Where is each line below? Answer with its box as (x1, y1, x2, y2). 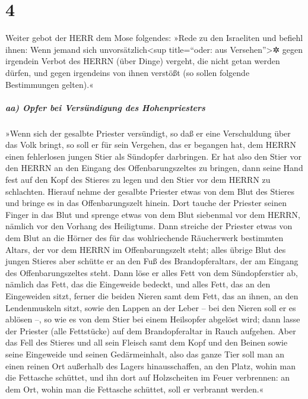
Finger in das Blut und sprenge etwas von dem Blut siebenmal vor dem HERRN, (5, 208, 301, 220)
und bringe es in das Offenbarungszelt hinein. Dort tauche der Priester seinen (5, 197, 287, 209)
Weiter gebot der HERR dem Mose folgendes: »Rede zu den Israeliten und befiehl (5, 31, 303, 44)
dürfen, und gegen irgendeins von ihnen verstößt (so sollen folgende (5, 66, 250, 78)
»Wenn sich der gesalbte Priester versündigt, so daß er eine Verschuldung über (5, 126, 291, 139)
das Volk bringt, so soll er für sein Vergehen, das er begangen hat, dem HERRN (5, 138, 296, 151)
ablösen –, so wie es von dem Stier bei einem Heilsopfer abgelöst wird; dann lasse (5, 313, 300, 325)
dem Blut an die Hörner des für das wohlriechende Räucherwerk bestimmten (5, 232, 284, 243)
